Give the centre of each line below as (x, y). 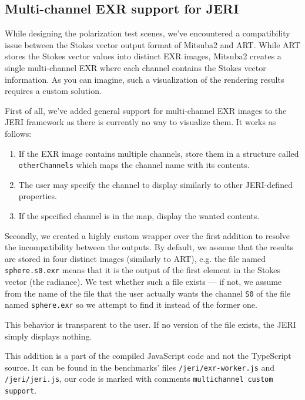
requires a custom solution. (53, 91)
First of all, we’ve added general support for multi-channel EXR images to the (146, 110)
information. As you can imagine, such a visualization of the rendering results (145, 79)
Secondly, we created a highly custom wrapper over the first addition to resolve (148, 235)
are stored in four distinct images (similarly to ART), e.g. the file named (135, 258)
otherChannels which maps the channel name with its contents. (134, 165)
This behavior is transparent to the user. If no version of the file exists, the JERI (150, 324)
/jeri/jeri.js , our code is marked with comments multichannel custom (139, 379)
